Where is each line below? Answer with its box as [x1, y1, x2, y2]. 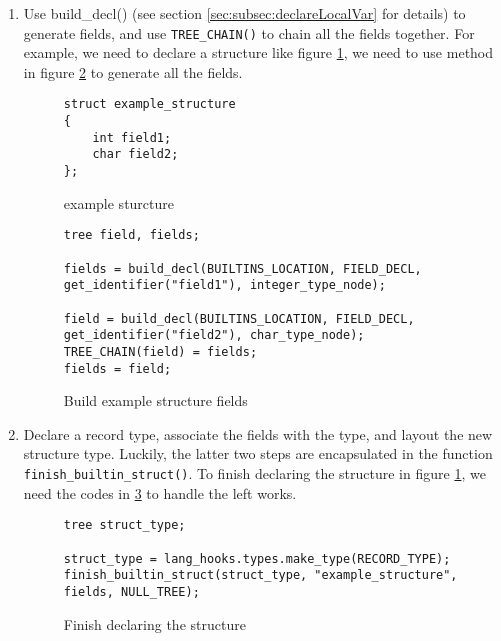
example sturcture [63, 192, 175, 213]
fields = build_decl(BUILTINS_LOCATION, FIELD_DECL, [63, 261, 422, 276]
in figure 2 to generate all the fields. [23, 61, 243, 82]
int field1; [92, 130, 172, 145]
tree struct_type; [63, 518, 186, 533]
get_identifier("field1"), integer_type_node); [63, 278, 386, 293]
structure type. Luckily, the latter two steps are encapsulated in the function [23, 443, 493, 464]
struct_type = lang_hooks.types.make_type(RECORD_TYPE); [63, 551, 451, 566]
